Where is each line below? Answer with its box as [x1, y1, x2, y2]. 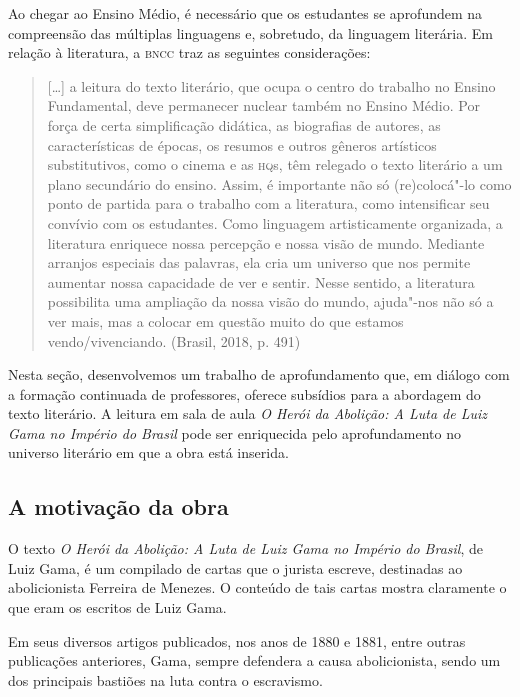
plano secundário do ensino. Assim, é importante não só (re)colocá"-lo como [47, 173, 512, 194]
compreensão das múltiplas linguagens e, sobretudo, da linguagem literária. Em [8, 22, 493, 43]
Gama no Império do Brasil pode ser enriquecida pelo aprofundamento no [8, 422, 462, 443]
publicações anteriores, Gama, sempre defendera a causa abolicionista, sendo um [8, 650, 501, 671]
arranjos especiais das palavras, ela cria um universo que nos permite [47, 252, 471, 273]
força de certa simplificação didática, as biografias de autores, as [47, 114, 441, 135]
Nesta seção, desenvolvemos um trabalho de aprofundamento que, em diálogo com [8, 364, 510, 385]
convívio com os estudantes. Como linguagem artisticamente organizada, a [47, 212, 503, 233]
